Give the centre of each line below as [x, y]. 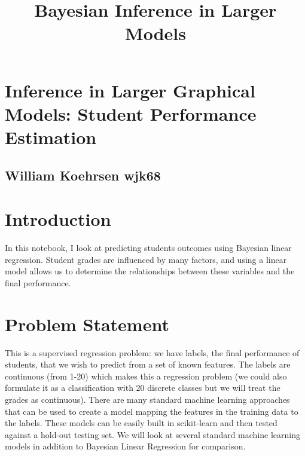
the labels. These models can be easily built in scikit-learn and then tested [141, 423]
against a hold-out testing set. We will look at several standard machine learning [153, 434]
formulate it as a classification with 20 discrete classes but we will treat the [143, 388]
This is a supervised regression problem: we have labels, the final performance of [152, 352]
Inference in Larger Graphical [130, 90]
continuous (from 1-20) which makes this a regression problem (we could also [146, 376]
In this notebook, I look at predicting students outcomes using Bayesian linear [148, 248]
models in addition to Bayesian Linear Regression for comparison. [125, 446]
